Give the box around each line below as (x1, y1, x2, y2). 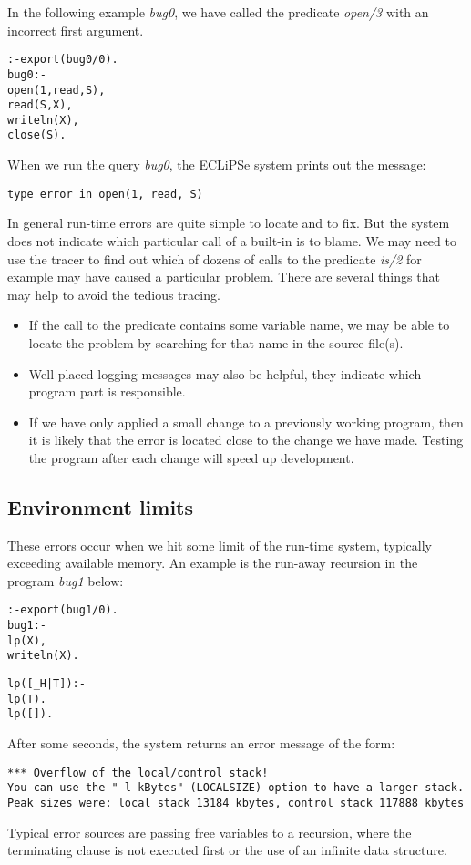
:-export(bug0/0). (7, 53, 118, 67)
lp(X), (7, 633, 46, 647)
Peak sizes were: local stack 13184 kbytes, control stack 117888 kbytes (7, 796, 465, 809)
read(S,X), (7, 98, 73, 112)
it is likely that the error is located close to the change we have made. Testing (28, 430, 464, 449)
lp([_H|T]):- (7, 677, 86, 691)
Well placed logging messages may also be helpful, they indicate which (28, 364, 422, 383)
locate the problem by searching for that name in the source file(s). (28, 333, 404, 352)
